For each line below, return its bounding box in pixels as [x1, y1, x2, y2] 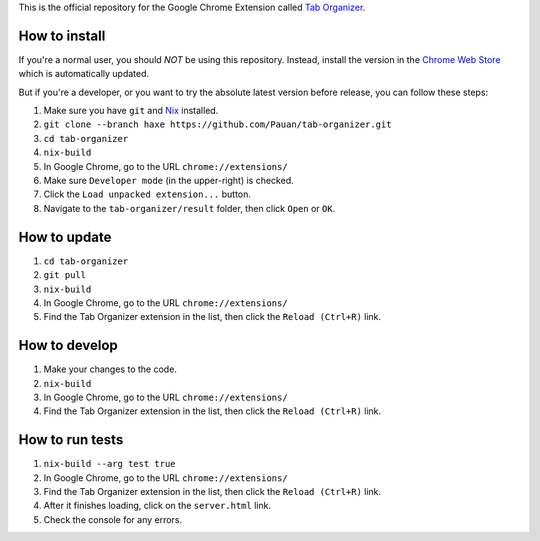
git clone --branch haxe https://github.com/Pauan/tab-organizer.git [43, 119, 392, 130]
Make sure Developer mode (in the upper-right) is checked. [43, 175, 294, 187]
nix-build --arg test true [43, 458, 176, 470]
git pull [43, 270, 87, 281]
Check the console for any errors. [43, 513, 183, 525]
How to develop [18, 337, 119, 354]
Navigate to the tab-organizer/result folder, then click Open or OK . [43, 202, 336, 214]
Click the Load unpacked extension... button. [43, 188, 252, 200]
